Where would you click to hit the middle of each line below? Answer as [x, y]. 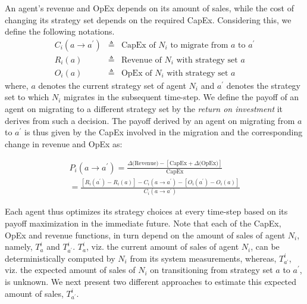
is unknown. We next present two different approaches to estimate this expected [151, 281]
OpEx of [137, 73]
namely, [19, 246]
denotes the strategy [264, 85]
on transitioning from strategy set [212, 270]
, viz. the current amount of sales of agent [163, 246]
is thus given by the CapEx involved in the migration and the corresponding [164, 132]
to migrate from [199, 45]
